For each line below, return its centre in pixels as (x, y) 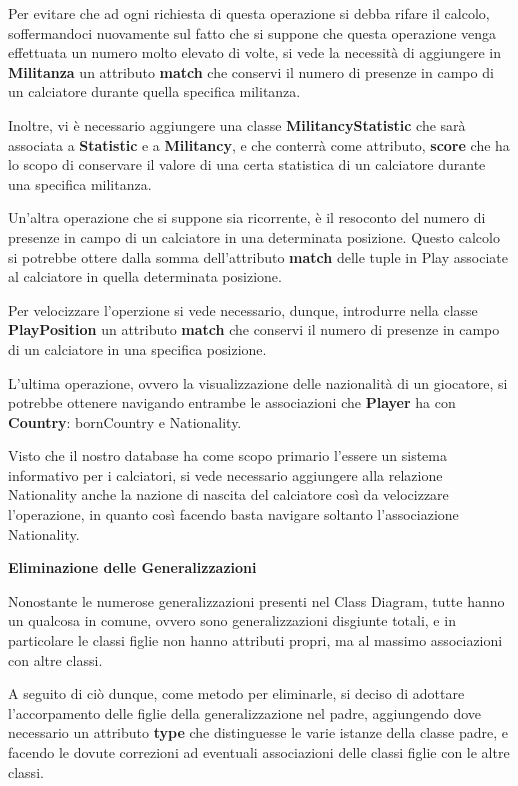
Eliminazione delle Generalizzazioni (132, 567)
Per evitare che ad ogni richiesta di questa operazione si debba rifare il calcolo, (249, 13)
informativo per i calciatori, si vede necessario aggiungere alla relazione (225, 474)
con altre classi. (55, 659)
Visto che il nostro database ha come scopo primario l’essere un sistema (227, 455)
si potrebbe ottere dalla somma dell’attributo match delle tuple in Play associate (258, 256)
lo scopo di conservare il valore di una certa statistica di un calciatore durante (247, 164)
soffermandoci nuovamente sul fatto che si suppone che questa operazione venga (252, 32)
